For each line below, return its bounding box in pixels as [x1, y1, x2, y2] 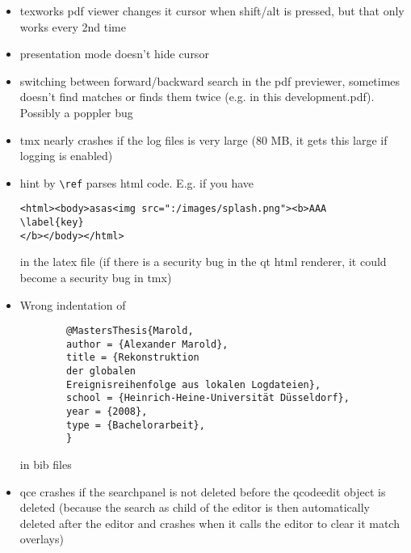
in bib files [19, 456, 72, 473]
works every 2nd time [19, 18, 126, 35]
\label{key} [19, 217, 84, 229]
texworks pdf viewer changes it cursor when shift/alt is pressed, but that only [19, 2, 405, 19]
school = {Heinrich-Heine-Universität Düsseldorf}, [66, 392, 350, 404]
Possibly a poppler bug [19, 103, 133, 120]
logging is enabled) [19, 147, 113, 164]
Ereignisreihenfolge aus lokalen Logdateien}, [66, 378, 321, 390]
